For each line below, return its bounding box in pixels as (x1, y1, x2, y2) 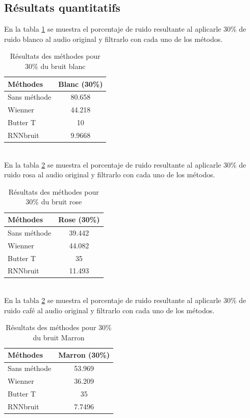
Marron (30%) (58, 350, 110, 360)
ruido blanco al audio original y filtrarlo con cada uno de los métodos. (4, 33, 223, 44)
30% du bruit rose (26, 196, 82, 207)
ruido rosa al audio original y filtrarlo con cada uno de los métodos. (4, 169, 215, 180)
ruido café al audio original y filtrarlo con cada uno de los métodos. (4, 305, 215, 315)
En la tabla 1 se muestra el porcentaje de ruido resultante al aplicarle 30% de (4, 24, 246, 34)
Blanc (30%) (58, 78, 103, 89)
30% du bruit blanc (25, 60, 86, 71)
